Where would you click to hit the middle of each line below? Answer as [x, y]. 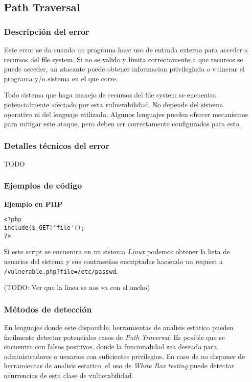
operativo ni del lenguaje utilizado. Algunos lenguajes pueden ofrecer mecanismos [126, 114]
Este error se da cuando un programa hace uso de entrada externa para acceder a [126, 49]
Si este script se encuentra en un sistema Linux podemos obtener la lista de [117, 251]
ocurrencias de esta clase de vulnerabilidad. [69, 375]
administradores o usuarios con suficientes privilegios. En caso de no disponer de [125, 356]
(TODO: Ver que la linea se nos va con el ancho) [77, 287]
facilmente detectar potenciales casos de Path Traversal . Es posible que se [115, 337]
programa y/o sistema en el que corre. [61, 78]
